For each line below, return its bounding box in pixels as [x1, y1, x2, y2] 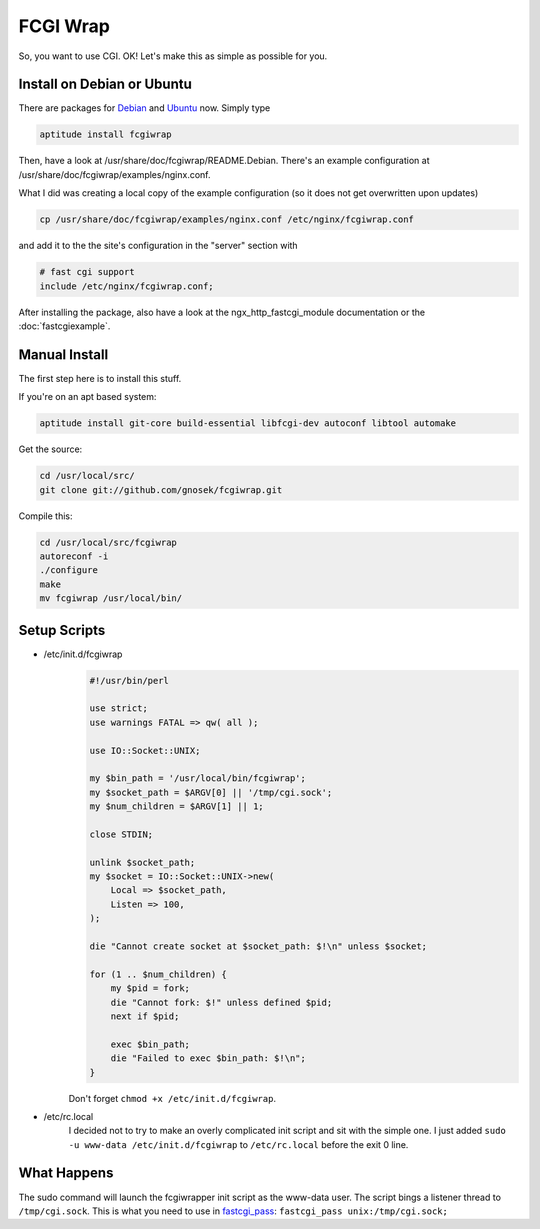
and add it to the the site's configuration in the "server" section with [18, 240, 299, 252]
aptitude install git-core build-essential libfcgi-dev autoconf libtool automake [39, 418, 457, 429]
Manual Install [18, 346, 109, 363]
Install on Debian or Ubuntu [18, 76, 192, 93]
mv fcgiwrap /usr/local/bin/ [39, 593, 183, 604]
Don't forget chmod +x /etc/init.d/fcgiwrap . [68, 1092, 277, 1104]
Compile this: [18, 510, 74, 522]
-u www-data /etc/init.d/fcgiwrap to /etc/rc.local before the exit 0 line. [68, 1138, 409, 1150]
